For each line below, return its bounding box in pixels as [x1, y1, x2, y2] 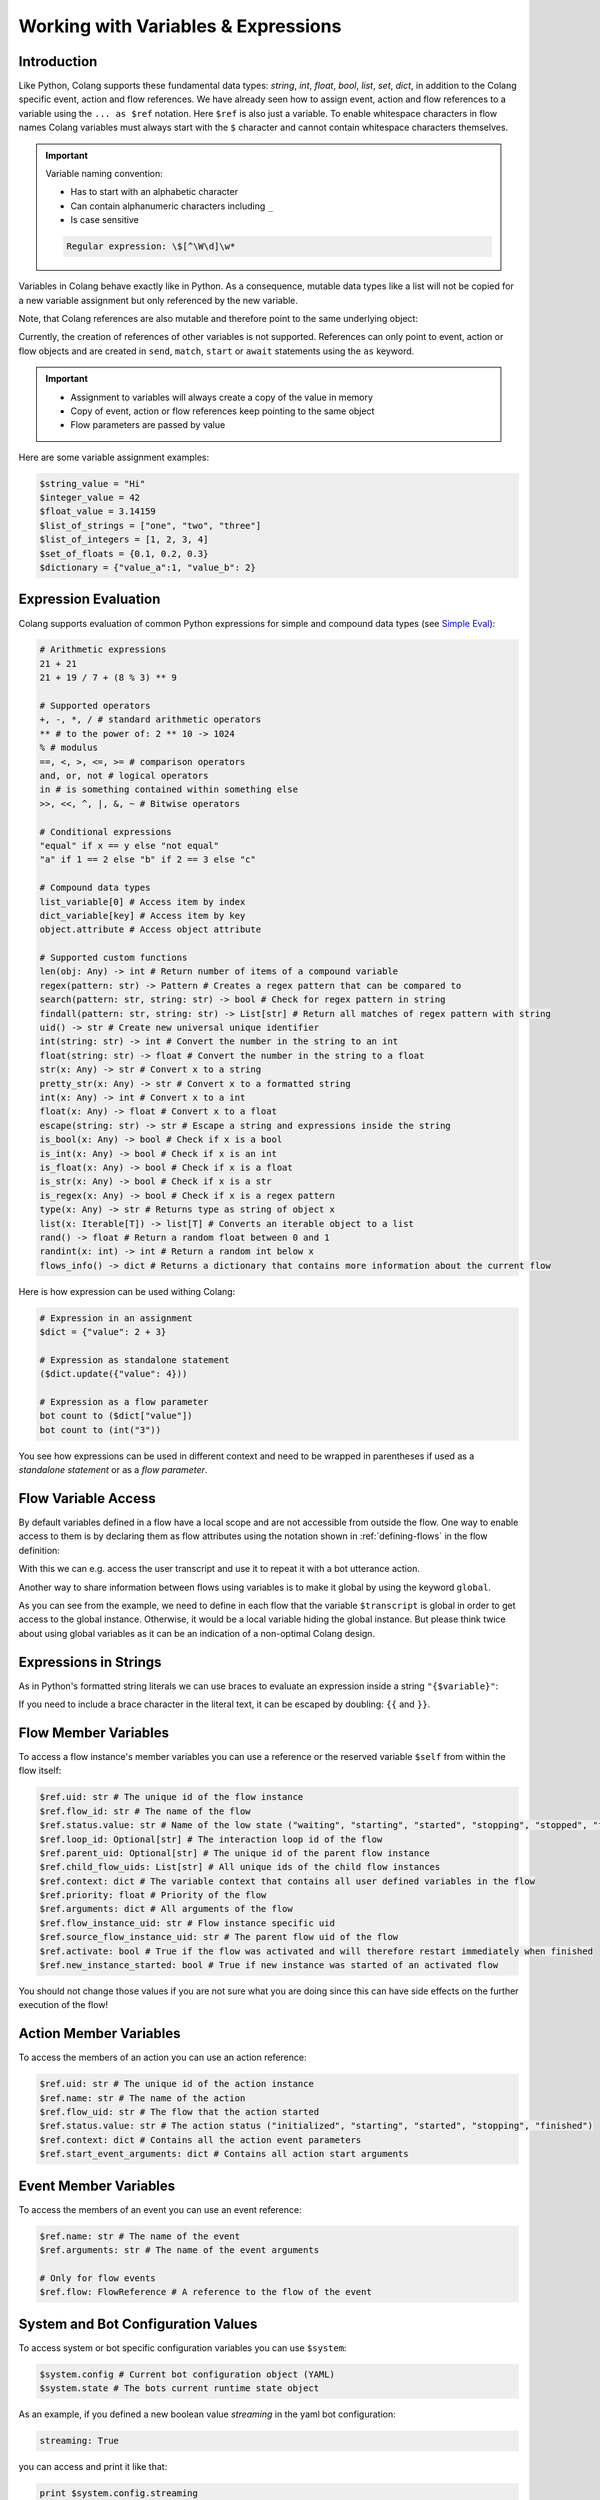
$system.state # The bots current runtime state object [39, 2383, 320, 2394]
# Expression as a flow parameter [39, 1396, 209, 1407]
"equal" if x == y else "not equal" [39, 840, 220, 851]
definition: [18, 1544, 60, 1556]
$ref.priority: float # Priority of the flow [39, 1890, 267, 1901]
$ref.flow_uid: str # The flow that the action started [39, 2106, 320, 2118]
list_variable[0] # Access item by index [39, 896, 246, 907]
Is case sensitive [70, 214, 139, 226]
